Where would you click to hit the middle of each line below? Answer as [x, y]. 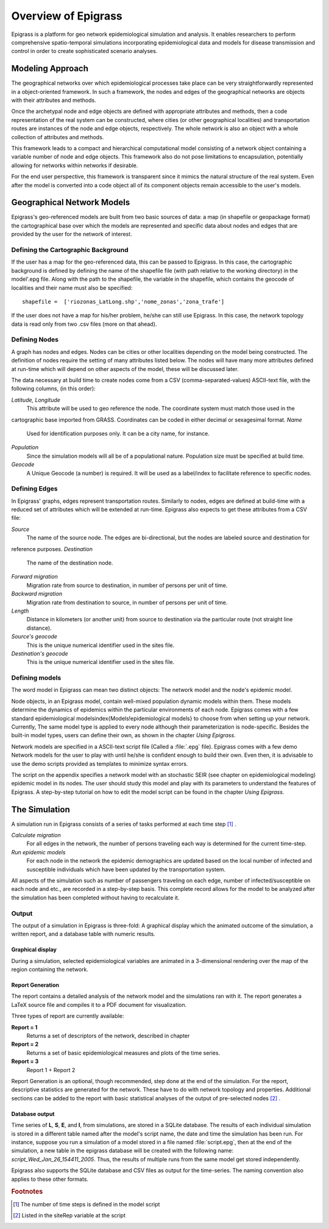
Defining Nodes [35, 340]
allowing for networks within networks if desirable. [75, 165]
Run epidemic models [38, 852]
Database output [33, 1114]
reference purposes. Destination [52, 549]
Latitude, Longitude [36, 400]
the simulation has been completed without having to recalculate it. [95, 898]
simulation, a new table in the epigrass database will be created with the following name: [122, 1151]
